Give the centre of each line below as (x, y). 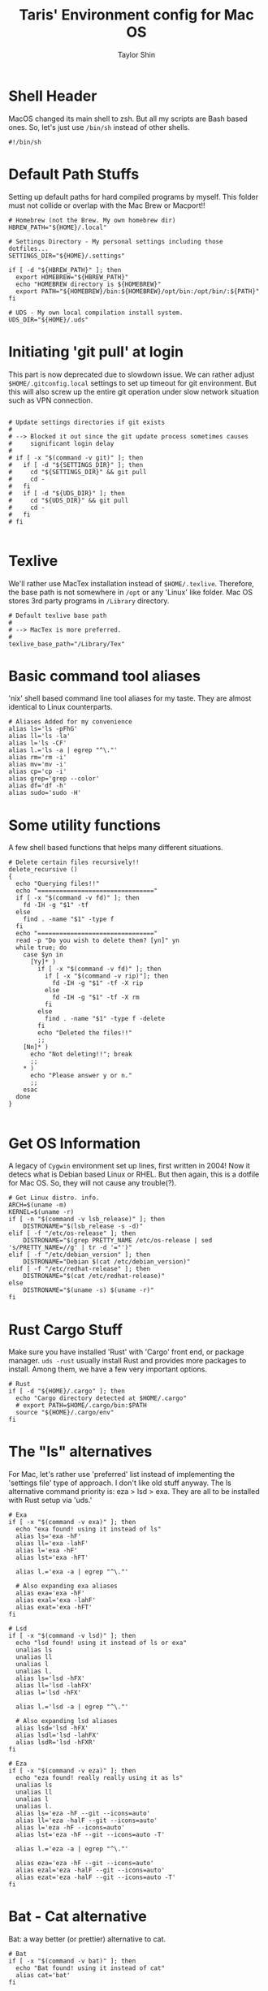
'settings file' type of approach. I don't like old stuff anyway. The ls (120, 1483)
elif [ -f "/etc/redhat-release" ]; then (80, 1269)
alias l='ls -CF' (38, 743)
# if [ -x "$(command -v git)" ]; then (76, 458)
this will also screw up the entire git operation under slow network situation (134, 391)
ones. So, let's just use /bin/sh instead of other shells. (99, 127)
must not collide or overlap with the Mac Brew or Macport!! (107, 205)
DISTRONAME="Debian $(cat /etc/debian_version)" (107, 1262)
